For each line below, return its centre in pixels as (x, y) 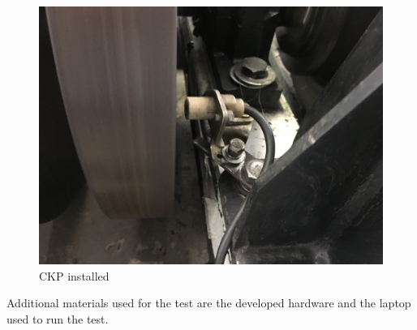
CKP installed (74, 275)
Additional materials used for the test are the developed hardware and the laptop (209, 303)
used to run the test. (58, 318)
